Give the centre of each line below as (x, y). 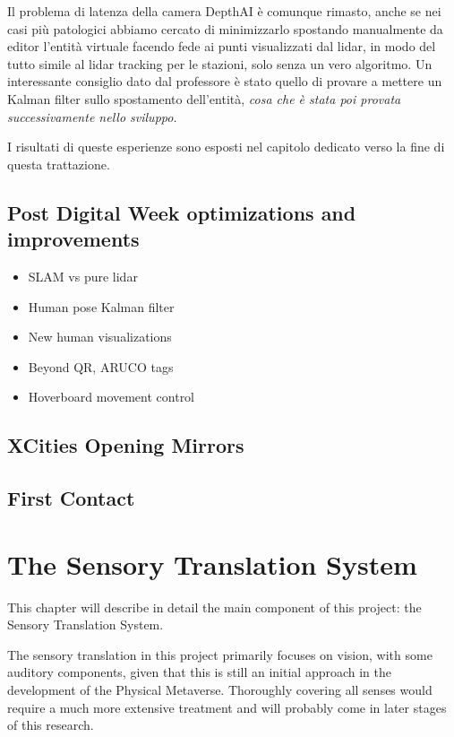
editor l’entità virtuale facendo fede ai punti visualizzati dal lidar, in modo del (222, 46)
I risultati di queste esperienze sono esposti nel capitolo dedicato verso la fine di (226, 147)
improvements (73, 239)
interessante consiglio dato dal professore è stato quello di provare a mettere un (225, 81)
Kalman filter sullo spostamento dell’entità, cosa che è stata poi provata (204, 98)
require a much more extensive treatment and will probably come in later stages (227, 707)
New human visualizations (100, 337)
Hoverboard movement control (111, 397)
